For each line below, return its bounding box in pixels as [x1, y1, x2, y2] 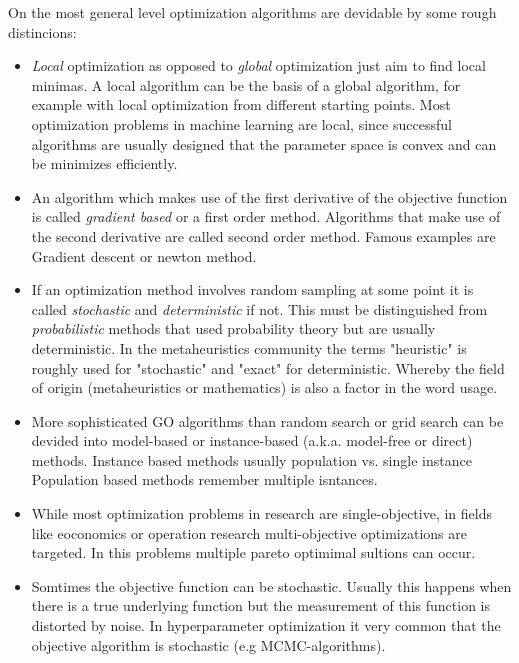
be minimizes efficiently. [31, 153, 178, 174]
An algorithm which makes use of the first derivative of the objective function [31, 186, 508, 207]
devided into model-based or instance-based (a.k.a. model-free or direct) [31, 430, 473, 451]
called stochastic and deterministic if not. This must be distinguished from [31, 298, 488, 319]
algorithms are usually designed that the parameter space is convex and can [31, 133, 497, 154]
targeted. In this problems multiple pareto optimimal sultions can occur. [31, 542, 476, 563]
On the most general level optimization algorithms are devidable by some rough [8, 2, 497, 22]
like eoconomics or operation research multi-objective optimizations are [31, 522, 467, 543]
